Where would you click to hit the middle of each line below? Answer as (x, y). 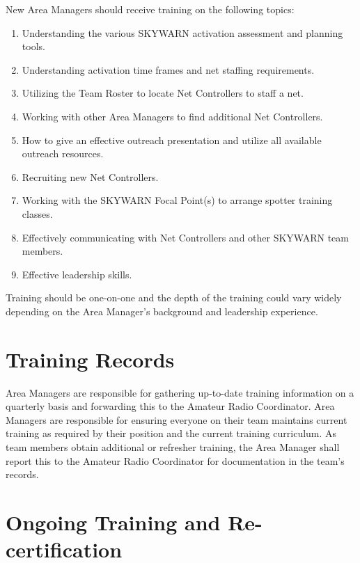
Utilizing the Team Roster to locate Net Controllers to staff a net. (163, 93)
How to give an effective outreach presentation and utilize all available (172, 140)
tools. (33, 46)
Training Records (90, 359)
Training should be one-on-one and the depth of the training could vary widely (174, 298)
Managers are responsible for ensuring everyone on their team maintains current (177, 419)
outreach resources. (63, 153)
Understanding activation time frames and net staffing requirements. (168, 69)
